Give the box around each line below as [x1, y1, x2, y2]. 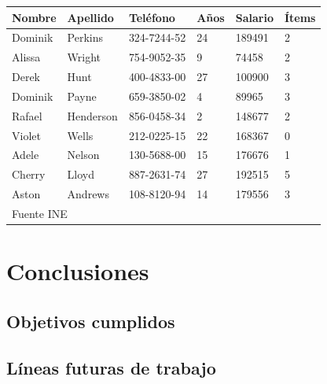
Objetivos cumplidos [6, 308, 175, 333]
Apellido [67, 9, 114, 25]
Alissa [12, 49, 41, 65]
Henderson [67, 107, 118, 124]
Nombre [12, 9, 57, 25]
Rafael [12, 107, 42, 124]
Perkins [67, 29, 104, 46]
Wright [67, 49, 101, 65]
